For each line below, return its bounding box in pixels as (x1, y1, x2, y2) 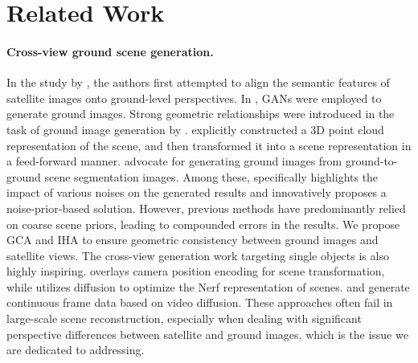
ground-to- (345, 153, 398, 169)
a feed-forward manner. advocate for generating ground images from (6, 153, 342, 169)
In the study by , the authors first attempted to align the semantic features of (6, 74, 390, 91)
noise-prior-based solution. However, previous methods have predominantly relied (6, 199, 406, 216)
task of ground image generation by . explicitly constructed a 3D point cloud (6, 120, 384, 137)
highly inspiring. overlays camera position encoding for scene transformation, (6, 263, 385, 279)
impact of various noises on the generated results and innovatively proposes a (6, 184, 387, 201)
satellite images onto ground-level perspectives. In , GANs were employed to (6, 89, 382, 106)
